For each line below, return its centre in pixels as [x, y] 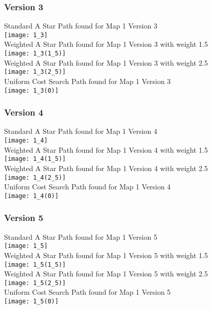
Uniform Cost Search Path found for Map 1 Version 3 [87, 81]
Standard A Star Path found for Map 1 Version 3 [81, 26]
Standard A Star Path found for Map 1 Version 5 [81, 236]
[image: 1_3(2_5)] [35, 72]
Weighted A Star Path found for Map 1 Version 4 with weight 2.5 [106, 168]
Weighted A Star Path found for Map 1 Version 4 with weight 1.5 [106, 149]
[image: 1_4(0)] [31, 196]
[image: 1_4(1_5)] [35, 159]
